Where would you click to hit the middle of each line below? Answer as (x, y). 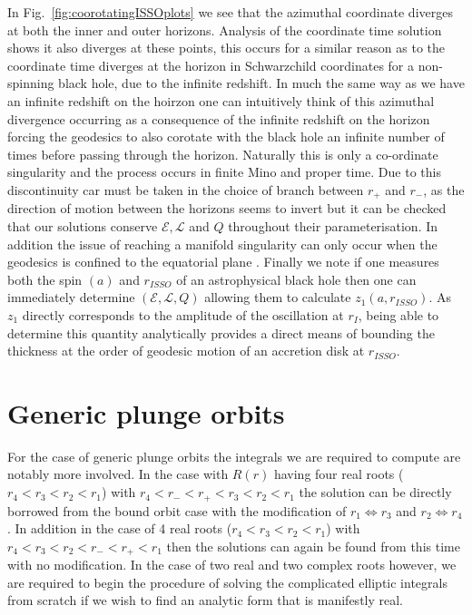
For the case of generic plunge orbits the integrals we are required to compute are (234, 456)
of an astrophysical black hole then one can (296, 279)
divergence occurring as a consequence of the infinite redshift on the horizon (219, 118)
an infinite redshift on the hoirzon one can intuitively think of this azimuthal (221, 100)
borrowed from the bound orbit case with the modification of (177, 510)
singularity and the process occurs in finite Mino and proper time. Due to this (224, 172)
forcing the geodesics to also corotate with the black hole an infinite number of (226, 137)
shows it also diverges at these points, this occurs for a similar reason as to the (226, 48)
